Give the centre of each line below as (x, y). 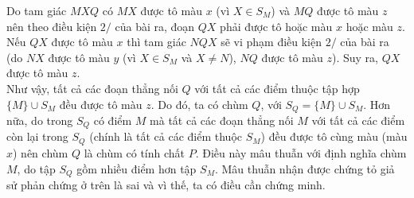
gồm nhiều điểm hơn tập (137, 168)
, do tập (36, 168)
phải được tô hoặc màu (276, 26)
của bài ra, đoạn (155, 26)
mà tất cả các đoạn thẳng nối (222, 120)
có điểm (113, 120)
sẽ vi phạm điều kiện (271, 42)
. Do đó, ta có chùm (199, 104)
